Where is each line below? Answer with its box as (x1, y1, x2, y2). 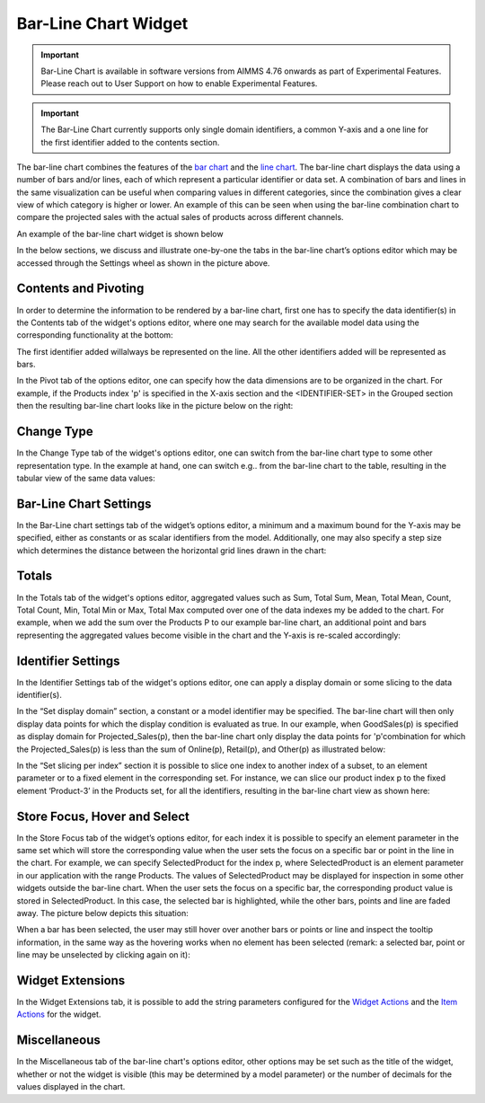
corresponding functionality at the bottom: (16, 330, 174, 340)
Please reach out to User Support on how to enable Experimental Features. (40, 78, 318, 89)
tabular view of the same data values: (16, 472, 156, 483)
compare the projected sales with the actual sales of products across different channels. (16, 212, 345, 223)
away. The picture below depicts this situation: (16, 908, 189, 918)
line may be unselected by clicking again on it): (16, 949, 190, 960)
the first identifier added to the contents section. (40, 137, 220, 147)
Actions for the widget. (16, 1009, 101, 1019)
